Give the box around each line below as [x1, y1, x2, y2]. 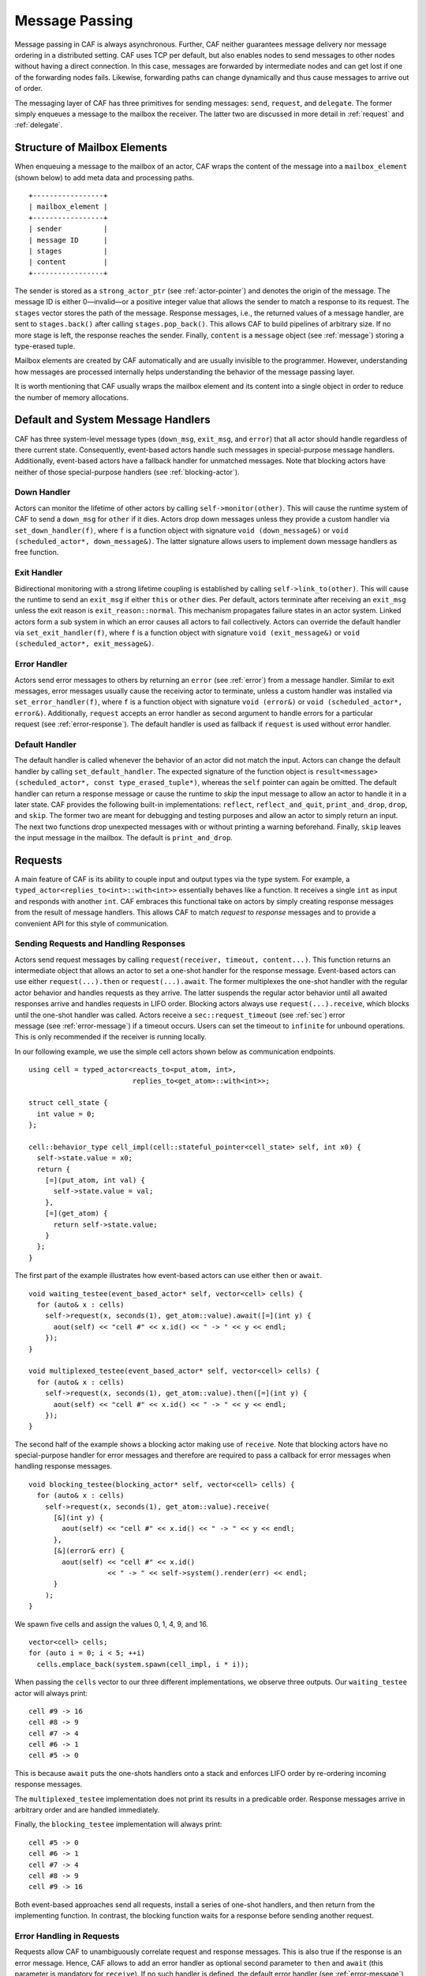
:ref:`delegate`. [14, 120, 63, 130]
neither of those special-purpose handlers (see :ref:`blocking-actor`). [14, 467, 240, 477]
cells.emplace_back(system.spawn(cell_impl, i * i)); [36, 1660, 249, 1669]
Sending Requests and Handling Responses [14, 938, 185, 949]
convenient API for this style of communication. [14, 918, 169, 928]
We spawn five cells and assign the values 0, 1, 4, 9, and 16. [14, 1619, 209, 1628]
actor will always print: [14, 1688, 88, 1698]
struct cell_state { [28, 1099, 108, 1107]
